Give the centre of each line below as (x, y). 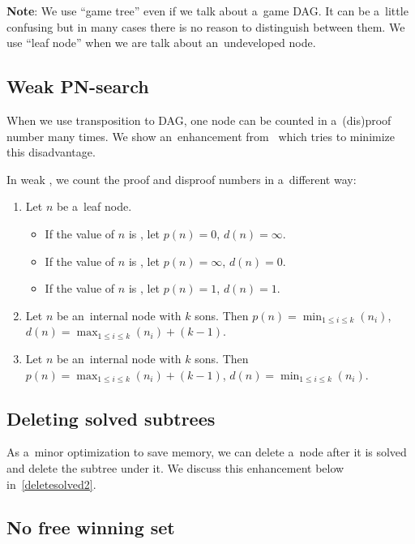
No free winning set (91, 527)
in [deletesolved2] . (51, 484)
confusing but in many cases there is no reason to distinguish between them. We (206, 26)
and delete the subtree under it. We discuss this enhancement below (175, 467)
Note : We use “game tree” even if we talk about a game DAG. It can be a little (207, 11)
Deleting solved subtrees (111, 418)
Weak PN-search (78, 86)
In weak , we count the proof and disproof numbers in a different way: (182, 179)
